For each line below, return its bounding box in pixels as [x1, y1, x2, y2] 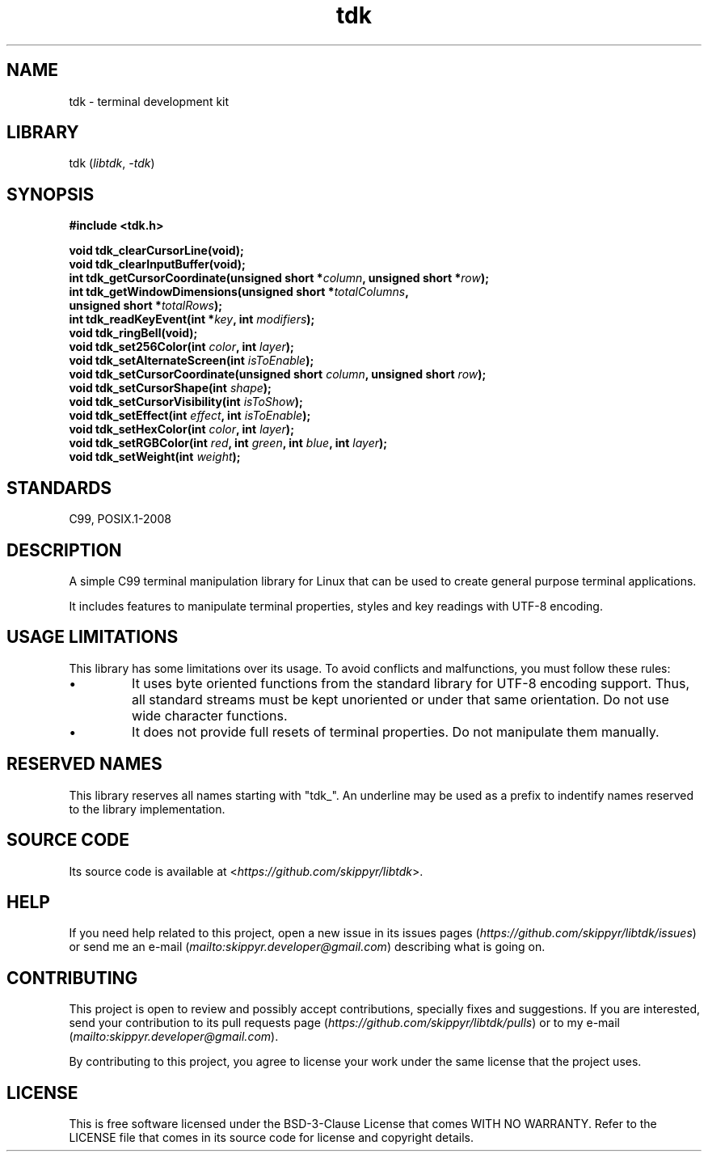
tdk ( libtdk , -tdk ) [69, 156, 155, 171]
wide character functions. [132, 707, 288, 724]
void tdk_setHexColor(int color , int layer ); [69, 422, 294, 437]
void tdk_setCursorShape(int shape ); [69, 381, 272, 395]
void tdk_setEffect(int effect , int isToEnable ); [69, 408, 311, 423]
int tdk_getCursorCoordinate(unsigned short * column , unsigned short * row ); [69, 271, 490, 285]
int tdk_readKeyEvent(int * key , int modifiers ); [69, 312, 315, 327]
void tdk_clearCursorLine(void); [69, 243, 244, 258]
